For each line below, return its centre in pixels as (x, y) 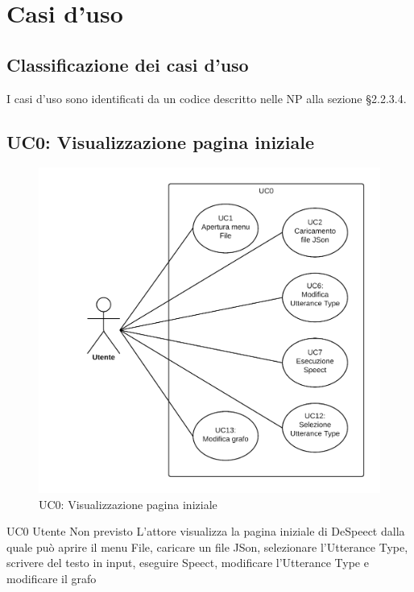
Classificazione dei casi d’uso (128, 64)
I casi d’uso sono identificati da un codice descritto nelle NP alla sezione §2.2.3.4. (207, 98)
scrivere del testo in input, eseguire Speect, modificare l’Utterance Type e (188, 563)
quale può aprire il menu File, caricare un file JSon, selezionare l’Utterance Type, (207, 546)
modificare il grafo (52, 579)
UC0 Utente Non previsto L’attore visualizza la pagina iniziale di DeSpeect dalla (206, 531)
